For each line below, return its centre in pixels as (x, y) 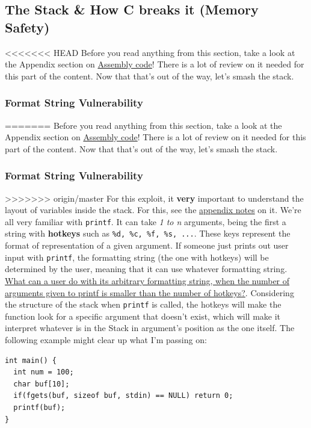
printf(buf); (39, 407)
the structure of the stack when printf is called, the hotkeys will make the (143, 304)
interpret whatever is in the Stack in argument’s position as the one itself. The (150, 328)
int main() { (31, 360)
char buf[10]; (42, 384)
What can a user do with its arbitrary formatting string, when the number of (147, 280)
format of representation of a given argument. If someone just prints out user (147, 245)
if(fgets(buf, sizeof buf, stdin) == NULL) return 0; (123, 396)
